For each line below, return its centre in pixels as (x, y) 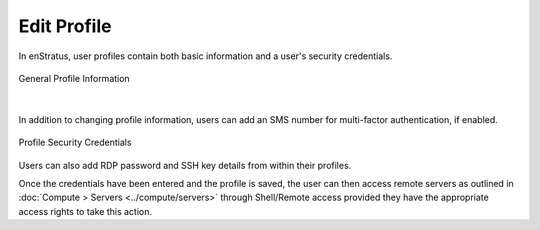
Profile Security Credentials (75, 142)
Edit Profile (65, 26)
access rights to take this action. (85, 211)
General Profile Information (74, 78)
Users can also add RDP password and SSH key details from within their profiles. (185, 165)
